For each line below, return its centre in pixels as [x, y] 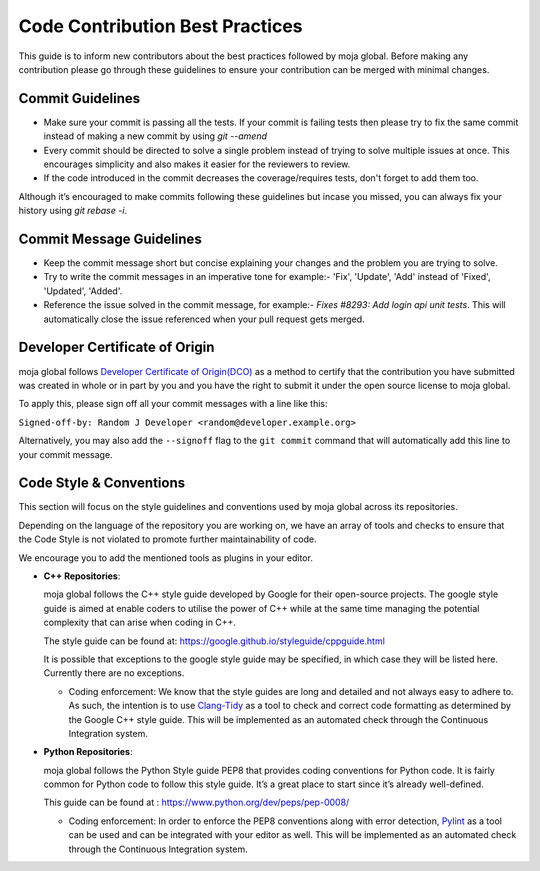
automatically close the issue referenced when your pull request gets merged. [204, 319]
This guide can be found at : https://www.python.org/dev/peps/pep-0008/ [196, 802]
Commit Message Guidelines [110, 239]
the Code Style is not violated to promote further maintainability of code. [167, 539]
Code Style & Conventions [102, 483]
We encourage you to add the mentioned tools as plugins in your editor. [166, 557]
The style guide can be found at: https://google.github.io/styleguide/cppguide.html [214, 641]
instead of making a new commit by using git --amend [155, 136]
